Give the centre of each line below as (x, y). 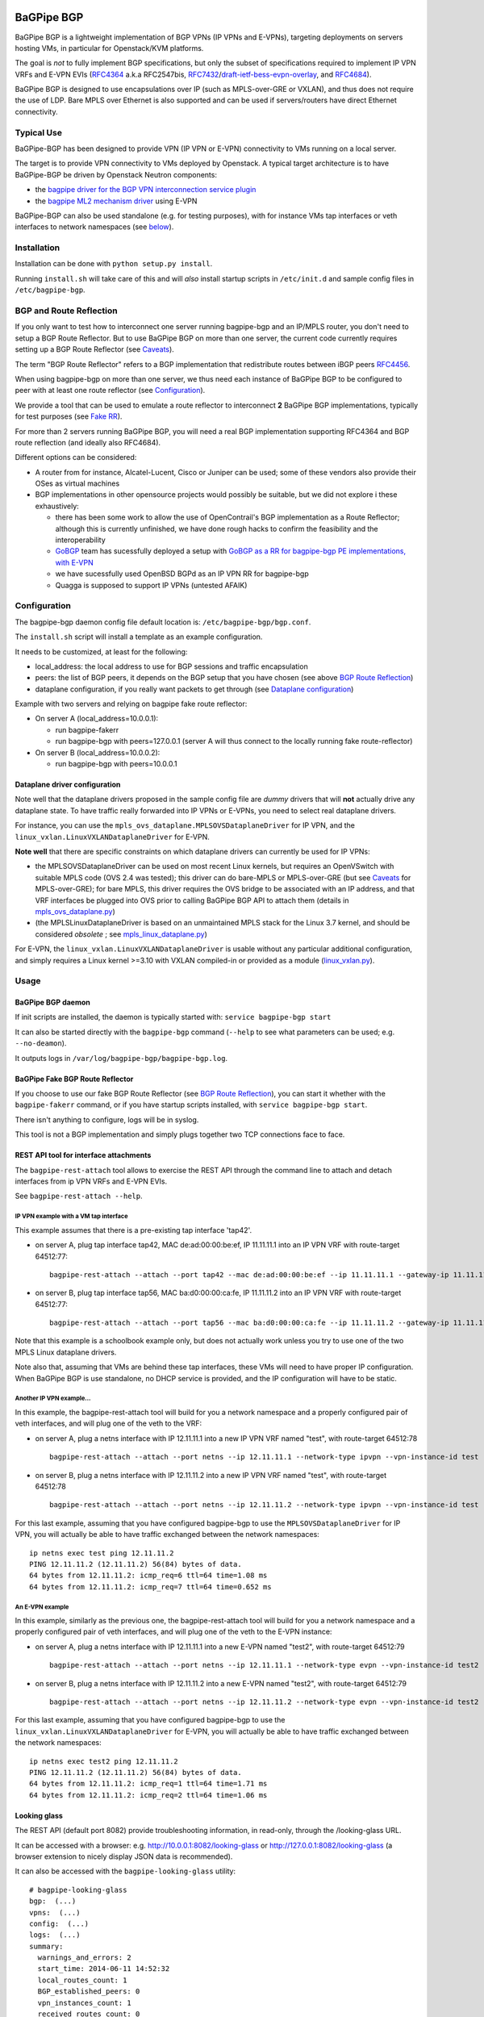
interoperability (81, 540)
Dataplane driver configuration (68, 785)
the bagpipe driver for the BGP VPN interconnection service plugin (146, 190)
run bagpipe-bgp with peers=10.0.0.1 (116, 764)
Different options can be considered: (76, 457)
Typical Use (38, 132)
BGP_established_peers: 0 (89, 1992)
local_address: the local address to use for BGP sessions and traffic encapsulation (171, 666)
